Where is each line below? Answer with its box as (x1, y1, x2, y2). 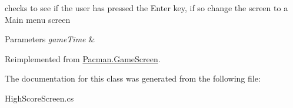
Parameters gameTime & (5, 33, 95, 45)
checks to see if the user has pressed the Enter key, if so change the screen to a (5, 2, 288, 14)
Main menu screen (5, 13, 71, 25)
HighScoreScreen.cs (5, 92, 74, 104)
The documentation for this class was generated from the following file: (5, 72, 261, 85)
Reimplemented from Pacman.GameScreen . (5, 52, 161, 65)
